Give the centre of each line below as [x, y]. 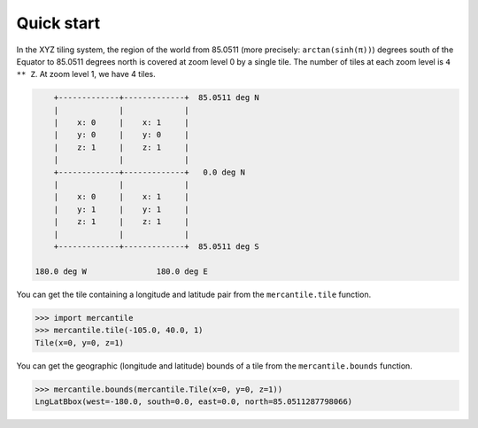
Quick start [58, 23]
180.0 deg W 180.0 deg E [121, 271]
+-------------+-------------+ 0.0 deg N [149, 172]
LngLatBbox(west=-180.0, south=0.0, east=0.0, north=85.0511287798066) [194, 401]
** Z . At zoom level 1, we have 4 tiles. [86, 74]
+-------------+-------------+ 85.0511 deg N [157, 98]
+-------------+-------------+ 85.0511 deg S [157, 247]
